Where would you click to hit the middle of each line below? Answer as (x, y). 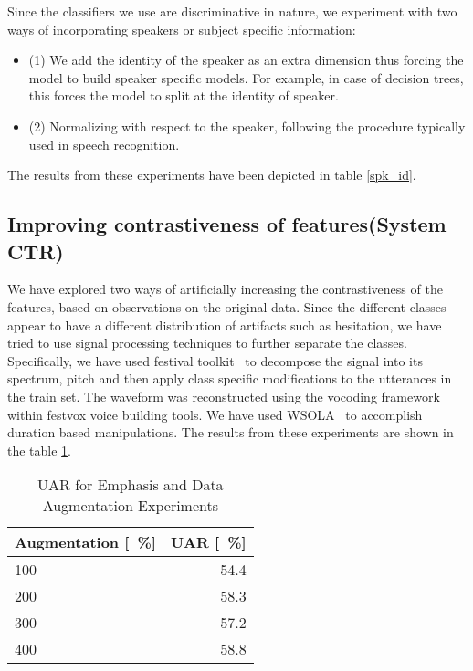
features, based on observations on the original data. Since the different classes (227, 306)
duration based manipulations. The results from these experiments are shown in (231, 432)
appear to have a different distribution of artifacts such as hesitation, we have (225, 325)
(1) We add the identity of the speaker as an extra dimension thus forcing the (246, 60)
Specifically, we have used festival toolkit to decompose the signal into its (215, 360)
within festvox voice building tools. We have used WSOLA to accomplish (215, 414)
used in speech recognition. (104, 144)
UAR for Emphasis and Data (131, 485)
